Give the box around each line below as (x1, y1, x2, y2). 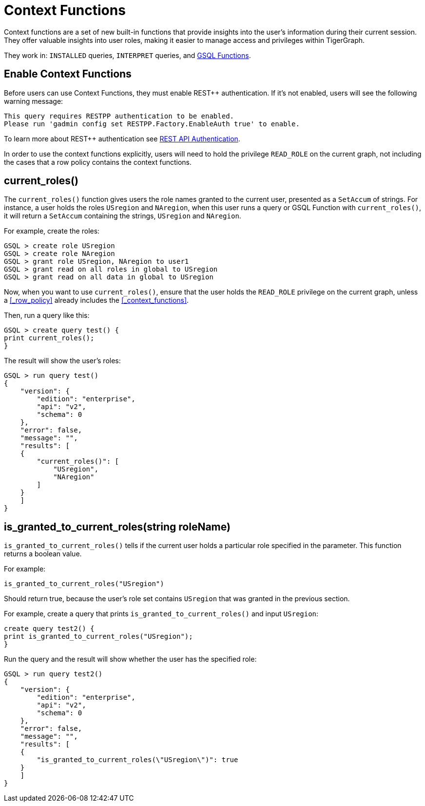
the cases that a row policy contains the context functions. (4, 157, 192, 166)
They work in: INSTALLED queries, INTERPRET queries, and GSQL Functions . (4, 51, 251, 59)
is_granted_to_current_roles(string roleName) (4, 520, 231, 533)
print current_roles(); (4, 334, 95, 342)
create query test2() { (4, 625, 95, 633)
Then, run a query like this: (4, 311, 90, 320)
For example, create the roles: (4, 227, 100, 236)
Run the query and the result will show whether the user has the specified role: (4, 655, 257, 664)
